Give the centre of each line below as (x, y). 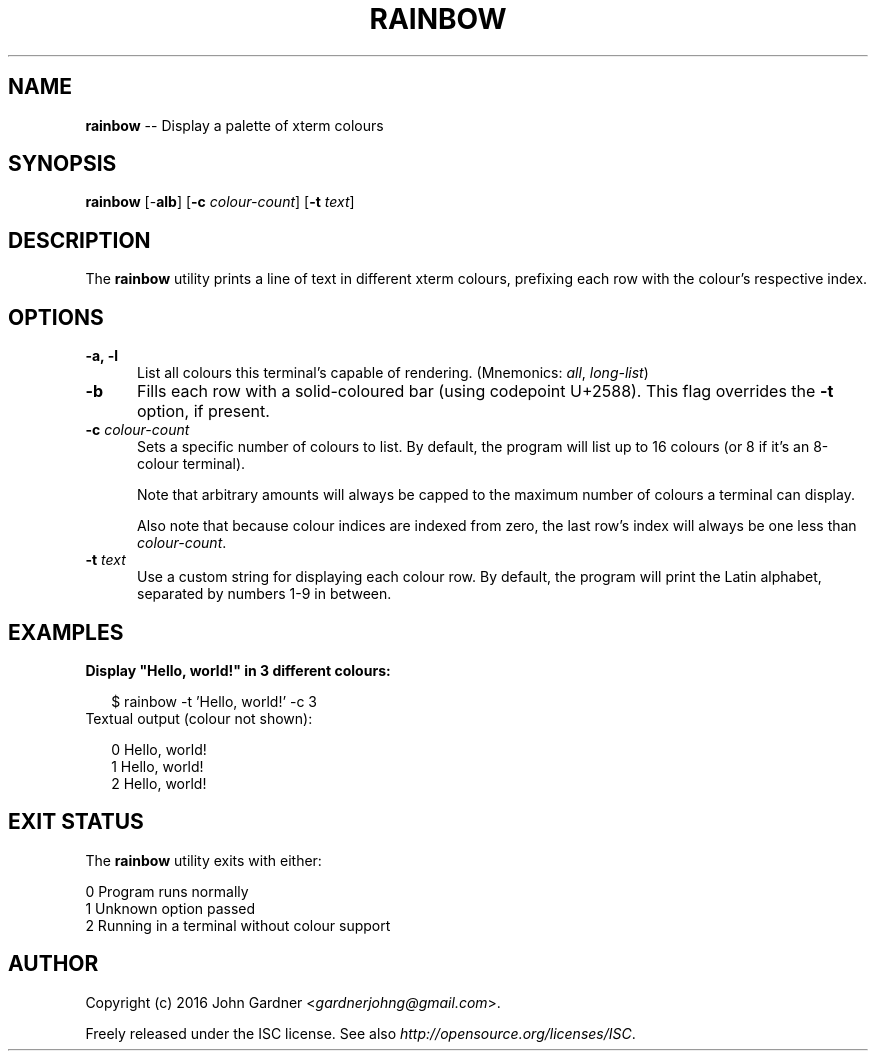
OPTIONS (56, 317)
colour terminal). (191, 464)
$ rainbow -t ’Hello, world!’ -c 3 (214, 701)
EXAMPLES (66, 632)
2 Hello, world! (159, 783)
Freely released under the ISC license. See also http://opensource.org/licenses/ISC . (360, 1033)
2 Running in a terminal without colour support (238, 925)
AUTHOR (53, 964)
